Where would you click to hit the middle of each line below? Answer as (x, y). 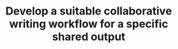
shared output (89, 37)
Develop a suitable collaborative (89, 11)
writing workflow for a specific (89, 24)
